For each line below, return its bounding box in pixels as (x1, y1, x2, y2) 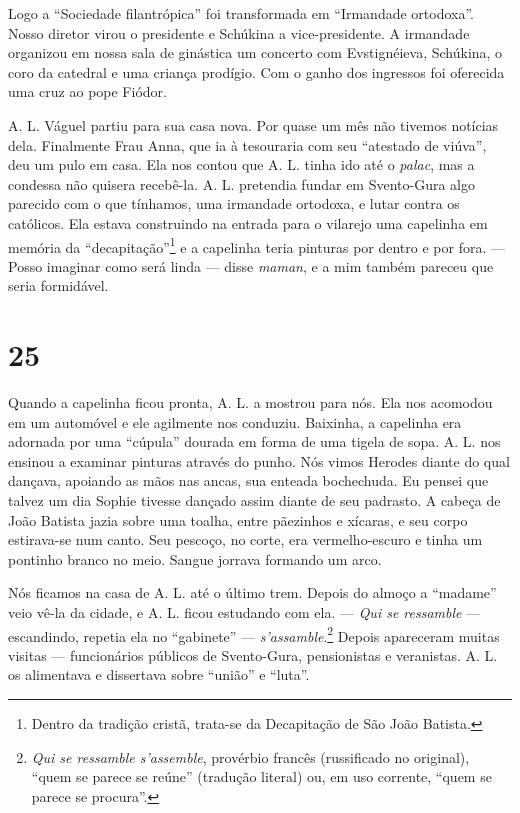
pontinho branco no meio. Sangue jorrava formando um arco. (8, 548, 382, 569)
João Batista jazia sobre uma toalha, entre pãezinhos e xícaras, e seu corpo (8, 509, 468, 530)
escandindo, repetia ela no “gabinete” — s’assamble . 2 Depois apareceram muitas (8, 622, 500, 646)
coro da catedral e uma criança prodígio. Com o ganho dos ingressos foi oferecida (8, 61, 505, 82)
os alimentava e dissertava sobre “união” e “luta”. (8, 664, 310, 685)
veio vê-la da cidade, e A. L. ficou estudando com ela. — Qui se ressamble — (8, 602, 481, 623)
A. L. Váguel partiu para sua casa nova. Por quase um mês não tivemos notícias (8, 114, 499, 135)
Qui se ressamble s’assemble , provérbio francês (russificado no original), (31, 746, 470, 767)
